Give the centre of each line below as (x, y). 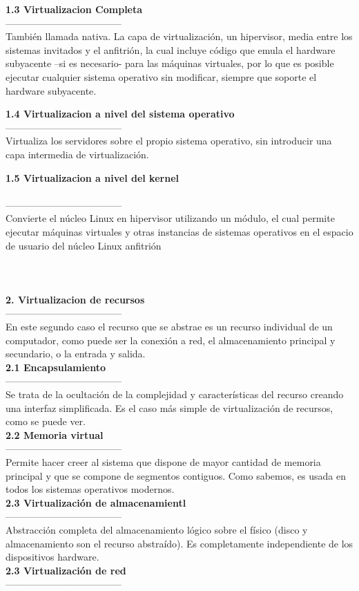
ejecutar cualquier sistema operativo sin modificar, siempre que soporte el (161, 76)
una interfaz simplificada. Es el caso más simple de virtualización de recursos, (169, 407)
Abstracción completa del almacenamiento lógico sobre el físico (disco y (157, 529)
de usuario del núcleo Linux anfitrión (84, 245)
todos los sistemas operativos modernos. (90, 489)
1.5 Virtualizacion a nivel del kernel (92, 177)
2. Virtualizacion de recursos (75, 299)
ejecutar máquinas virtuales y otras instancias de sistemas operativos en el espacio (179, 231)
